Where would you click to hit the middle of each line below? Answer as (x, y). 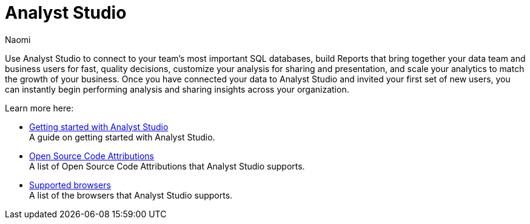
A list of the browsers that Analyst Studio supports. (131, 195)
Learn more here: (39, 108)
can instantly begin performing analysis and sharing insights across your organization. (177, 89)
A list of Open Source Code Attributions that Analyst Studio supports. (167, 166)
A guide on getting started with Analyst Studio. (122, 137)
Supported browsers (70, 185)
